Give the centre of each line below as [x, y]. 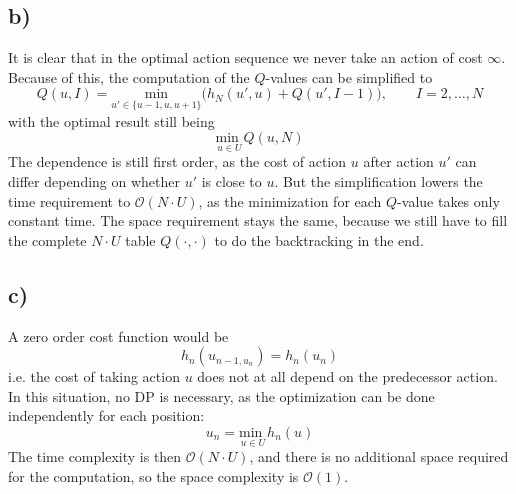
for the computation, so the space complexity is [153, 475]
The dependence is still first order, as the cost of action [177, 161]
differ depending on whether [94, 181]
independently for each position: [106, 415]
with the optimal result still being [111, 120]
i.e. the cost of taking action [94, 376]
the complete [47, 239]
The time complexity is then [95, 456]
